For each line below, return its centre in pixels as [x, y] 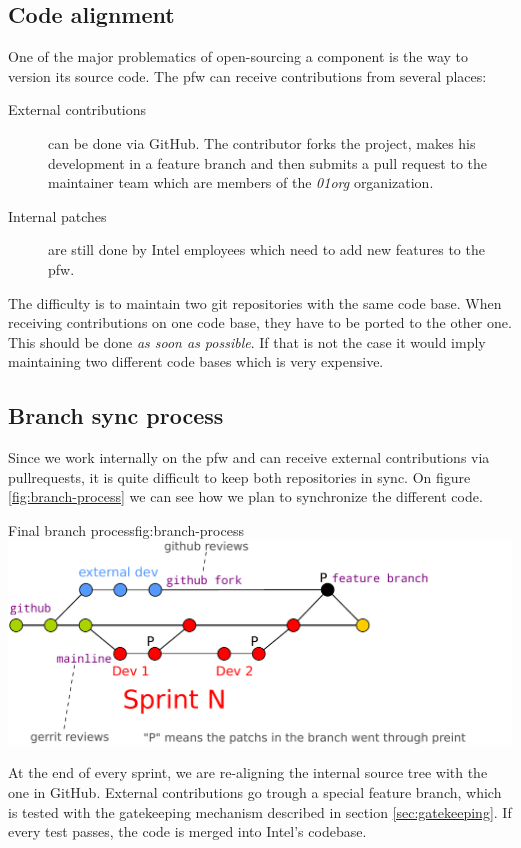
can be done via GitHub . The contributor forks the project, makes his [262, 142]
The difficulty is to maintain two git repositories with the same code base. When [255, 302]
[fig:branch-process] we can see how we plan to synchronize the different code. [245, 496]
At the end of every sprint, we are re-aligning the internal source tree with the [248, 772]
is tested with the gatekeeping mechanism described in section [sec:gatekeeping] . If [260, 811]
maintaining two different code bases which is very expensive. [196, 361]
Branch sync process [116, 415]
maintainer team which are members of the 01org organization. [241, 182]
